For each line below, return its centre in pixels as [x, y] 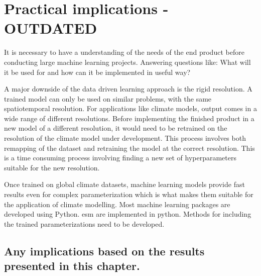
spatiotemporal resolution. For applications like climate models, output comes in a [130, 108]
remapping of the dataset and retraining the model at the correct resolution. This [129, 148]
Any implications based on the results [104, 251]
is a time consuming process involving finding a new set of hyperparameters [120, 158]
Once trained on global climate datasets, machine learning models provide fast [124, 184]
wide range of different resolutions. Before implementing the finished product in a [129, 118]
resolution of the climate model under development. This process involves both [125, 138]
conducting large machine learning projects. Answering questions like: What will [127, 62]
